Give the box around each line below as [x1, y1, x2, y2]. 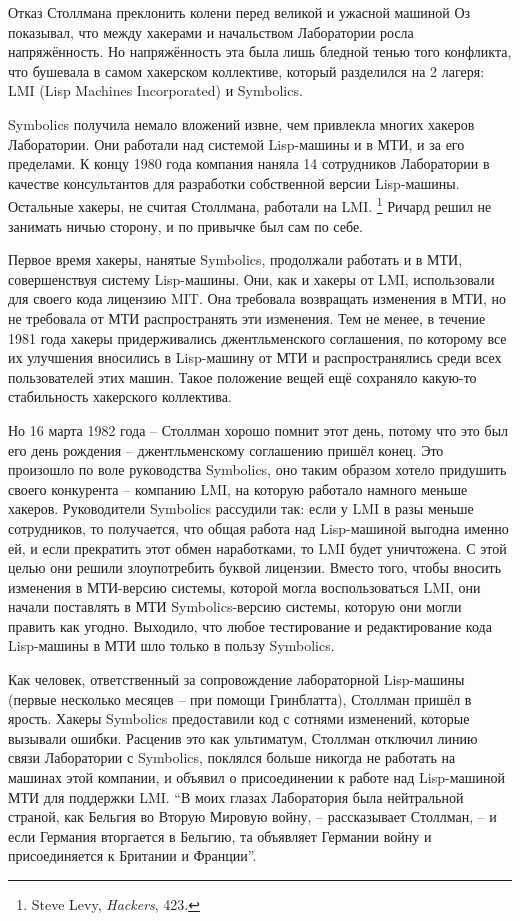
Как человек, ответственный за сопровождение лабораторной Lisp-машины [8, 669, 465, 690]
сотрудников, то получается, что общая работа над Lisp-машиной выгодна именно [8, 517, 509, 538]
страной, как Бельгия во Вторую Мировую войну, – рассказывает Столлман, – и [8, 806, 497, 827]
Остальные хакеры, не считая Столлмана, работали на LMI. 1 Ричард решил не [8, 193, 492, 216]
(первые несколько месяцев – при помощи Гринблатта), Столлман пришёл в [8, 688, 472, 709]
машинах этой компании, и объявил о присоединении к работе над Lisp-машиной [8, 767, 505, 788]
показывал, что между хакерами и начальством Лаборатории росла [8, 21, 414, 42]
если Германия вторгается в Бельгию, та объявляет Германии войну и [8, 825, 432, 846]
